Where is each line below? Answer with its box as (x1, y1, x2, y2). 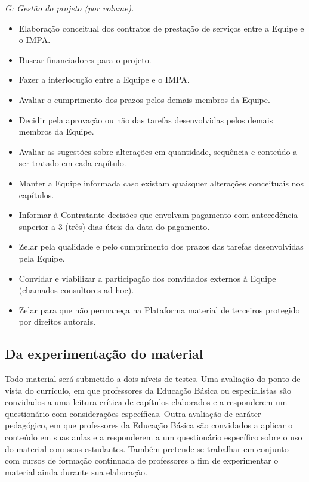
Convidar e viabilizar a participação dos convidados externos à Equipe (18, 272, 276, 284)
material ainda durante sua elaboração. (5, 465, 147, 478)
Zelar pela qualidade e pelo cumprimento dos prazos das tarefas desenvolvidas (18, 240, 304, 253)
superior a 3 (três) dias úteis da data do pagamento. (18, 220, 210, 232)
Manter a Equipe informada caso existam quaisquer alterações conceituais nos (18, 176, 304, 189)
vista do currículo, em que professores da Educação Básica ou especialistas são (5, 384, 291, 396)
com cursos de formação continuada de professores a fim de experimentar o (5, 454, 279, 467)
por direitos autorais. (18, 315, 96, 328)
